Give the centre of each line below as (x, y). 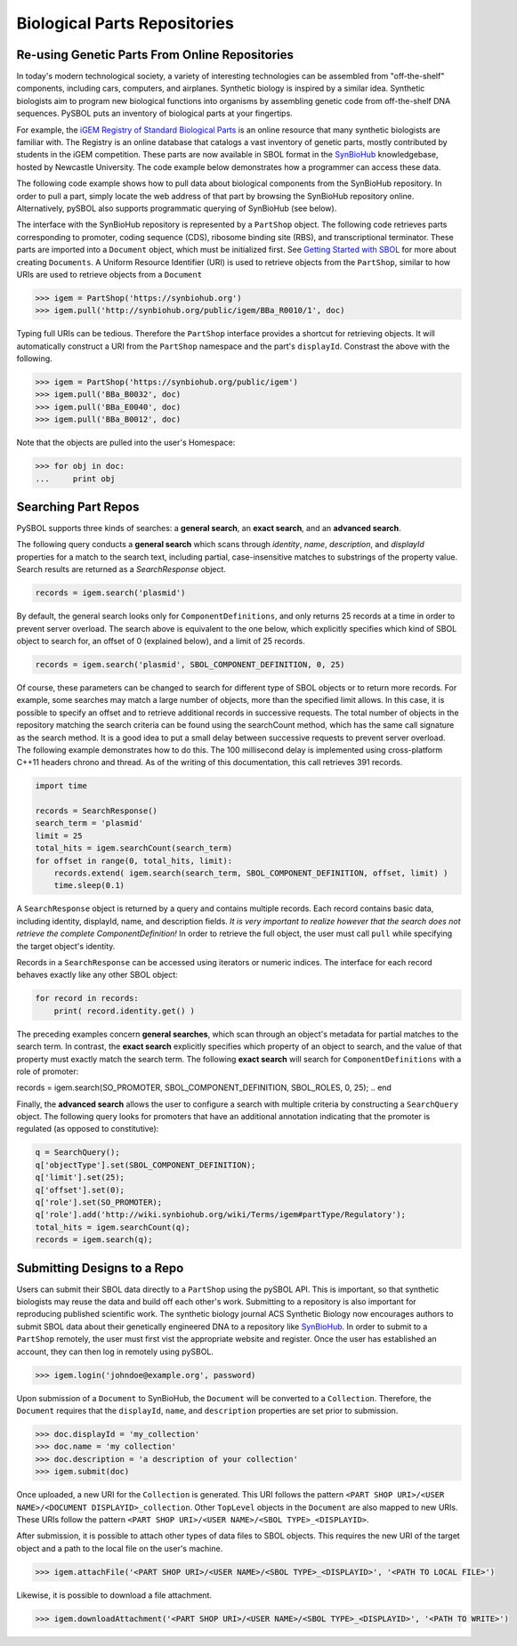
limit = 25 (59, 835)
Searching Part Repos (78, 507)
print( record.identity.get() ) (125, 1011)
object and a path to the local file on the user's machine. (120, 1548)
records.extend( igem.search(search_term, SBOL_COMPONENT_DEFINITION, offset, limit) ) (251, 873)
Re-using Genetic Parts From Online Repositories (155, 55)
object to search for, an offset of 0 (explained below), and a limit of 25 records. (161, 641)
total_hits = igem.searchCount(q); (113, 1227)
